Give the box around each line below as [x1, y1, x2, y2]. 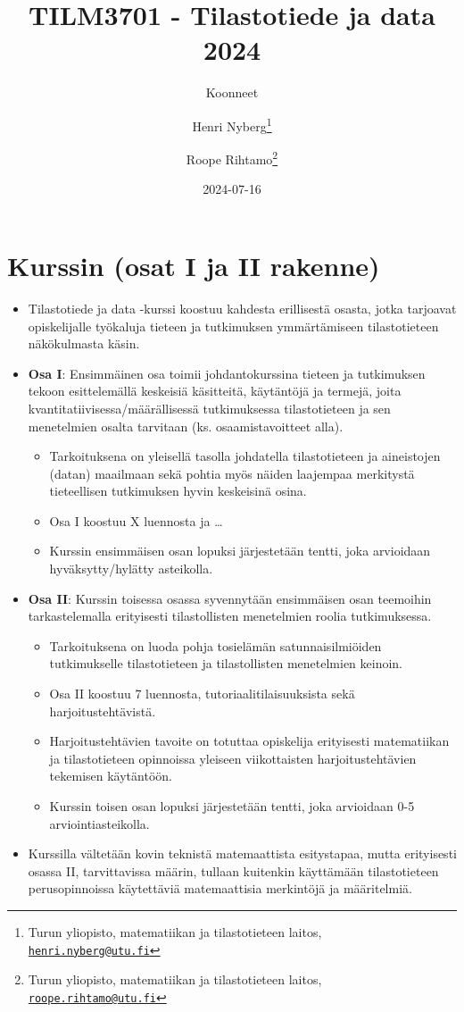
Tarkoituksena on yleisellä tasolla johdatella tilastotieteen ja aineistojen [49, 447, 441, 465]
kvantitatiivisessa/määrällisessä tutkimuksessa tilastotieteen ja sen [28, 398, 391, 417]
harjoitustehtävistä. [49, 701, 156, 720]
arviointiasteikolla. [49, 814, 150, 832]
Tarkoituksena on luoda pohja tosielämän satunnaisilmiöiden [49, 636, 382, 655]
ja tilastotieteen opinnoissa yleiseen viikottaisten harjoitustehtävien [49, 749, 417, 767]
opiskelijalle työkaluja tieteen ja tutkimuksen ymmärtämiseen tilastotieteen [28, 316, 439, 335]
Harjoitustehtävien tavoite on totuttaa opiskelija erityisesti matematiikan [49, 732, 450, 750]
